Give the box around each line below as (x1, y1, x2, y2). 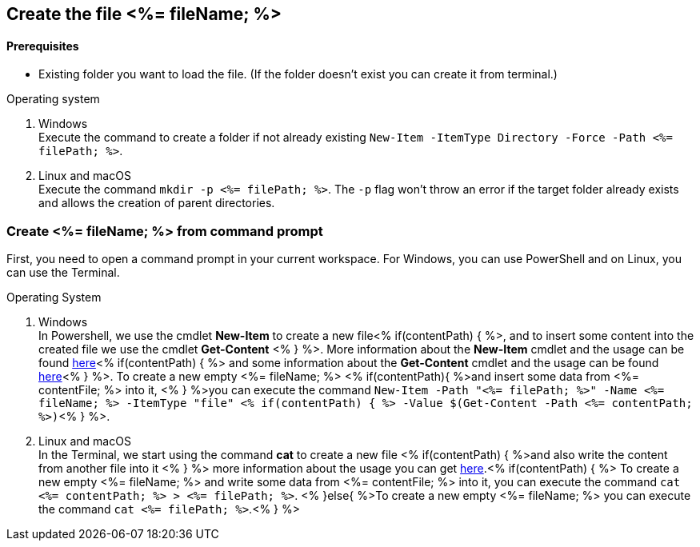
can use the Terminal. (6, 265, 120, 279)
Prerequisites (6, 38, 79, 53)
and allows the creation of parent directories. (38, 196, 275, 210)
